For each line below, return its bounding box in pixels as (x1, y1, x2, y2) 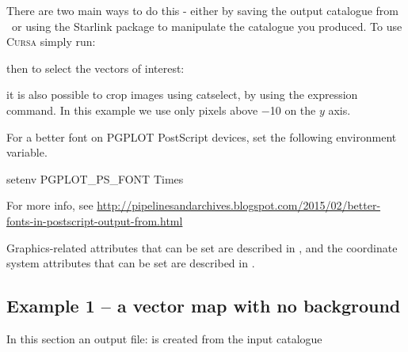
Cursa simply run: (6, 33, 96, 50)
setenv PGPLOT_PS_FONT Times (6, 170, 184, 187)
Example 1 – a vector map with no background (6, 293, 401, 318)
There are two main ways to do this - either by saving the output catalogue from (6, 2, 399, 18)
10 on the (269, 101, 316, 118)
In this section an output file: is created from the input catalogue (6, 330, 322, 346)
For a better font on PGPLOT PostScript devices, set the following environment (6, 128, 397, 145)
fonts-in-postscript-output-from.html (6, 212, 183, 229)
